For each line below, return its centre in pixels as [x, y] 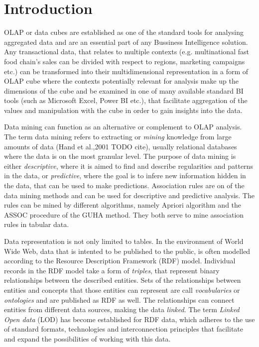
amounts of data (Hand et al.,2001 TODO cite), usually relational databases [121, 146]
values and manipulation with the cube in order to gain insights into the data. [123, 110]
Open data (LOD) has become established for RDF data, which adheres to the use [129, 319]
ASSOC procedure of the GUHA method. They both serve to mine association [124, 214]
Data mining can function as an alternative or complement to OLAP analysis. [123, 127]
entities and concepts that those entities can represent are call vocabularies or [122, 289]
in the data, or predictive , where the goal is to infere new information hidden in [125, 175]
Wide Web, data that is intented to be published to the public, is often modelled [127, 251]
